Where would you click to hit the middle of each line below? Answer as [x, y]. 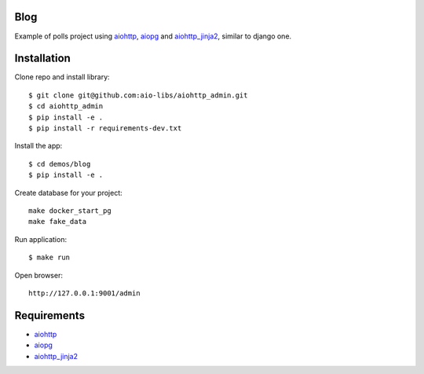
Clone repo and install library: [62, 77]
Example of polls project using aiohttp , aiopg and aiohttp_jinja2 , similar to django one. [153, 36]
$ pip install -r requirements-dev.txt [105, 128]
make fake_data [58, 222]
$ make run [49, 258]
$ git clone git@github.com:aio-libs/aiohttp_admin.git [138, 95]
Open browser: [38, 275]
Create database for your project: [68, 192]
